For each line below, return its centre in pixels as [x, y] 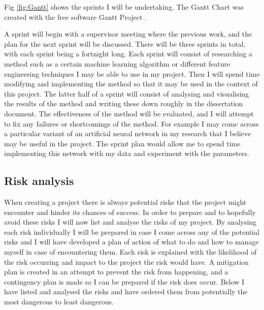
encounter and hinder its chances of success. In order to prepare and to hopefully [130, 212]
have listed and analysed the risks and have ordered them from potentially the [126, 291]
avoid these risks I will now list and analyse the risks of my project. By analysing [130, 222]
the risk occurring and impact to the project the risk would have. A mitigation [126, 261]
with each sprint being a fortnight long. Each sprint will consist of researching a [128, 54]
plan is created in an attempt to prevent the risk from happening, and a [116, 272]
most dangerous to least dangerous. [59, 302]
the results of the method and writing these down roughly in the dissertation [124, 103]
